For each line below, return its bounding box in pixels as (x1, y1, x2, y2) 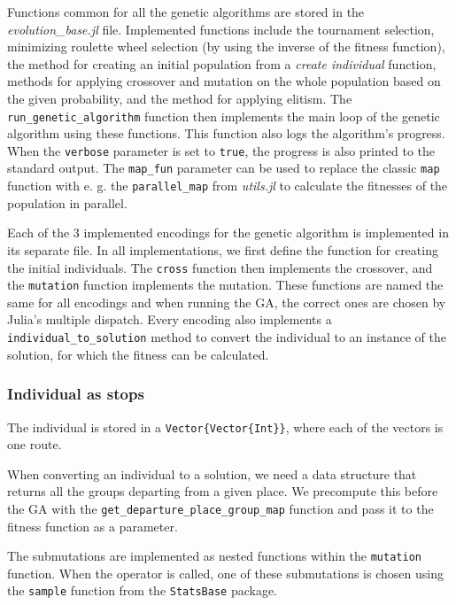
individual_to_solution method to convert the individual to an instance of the (7, 328, 446, 346)
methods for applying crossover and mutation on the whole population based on (7, 72, 441, 90)
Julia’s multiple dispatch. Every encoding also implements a (7, 310, 332, 329)
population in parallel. (7, 193, 128, 212)
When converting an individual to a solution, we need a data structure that (7, 464, 417, 483)
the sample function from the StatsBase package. (7, 581, 277, 600)
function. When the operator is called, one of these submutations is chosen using (7, 563, 444, 582)
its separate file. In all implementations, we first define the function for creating (7, 240, 438, 259)
